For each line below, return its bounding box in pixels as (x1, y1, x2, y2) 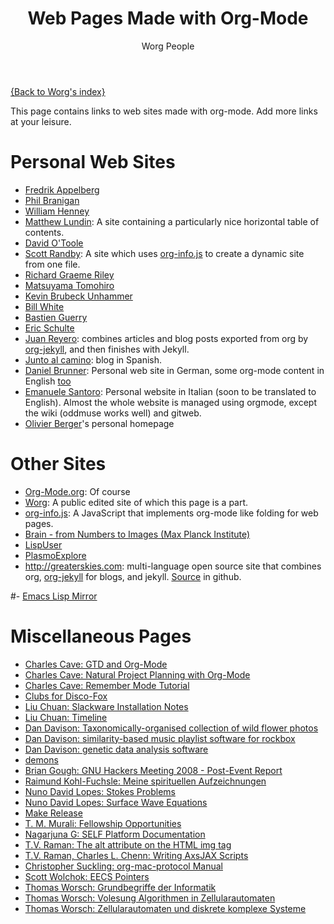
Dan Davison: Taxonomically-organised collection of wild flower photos (24, 722, 319, 734)
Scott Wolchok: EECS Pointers (24, 870, 150, 882)
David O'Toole (24, 237, 84, 249)
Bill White (24, 300, 65, 312)
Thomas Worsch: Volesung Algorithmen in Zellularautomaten (24, 892, 276, 904)
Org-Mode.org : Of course (24, 485, 131, 497)
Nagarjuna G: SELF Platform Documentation (24, 828, 206, 840)
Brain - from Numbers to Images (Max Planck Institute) (24, 528, 251, 540)
